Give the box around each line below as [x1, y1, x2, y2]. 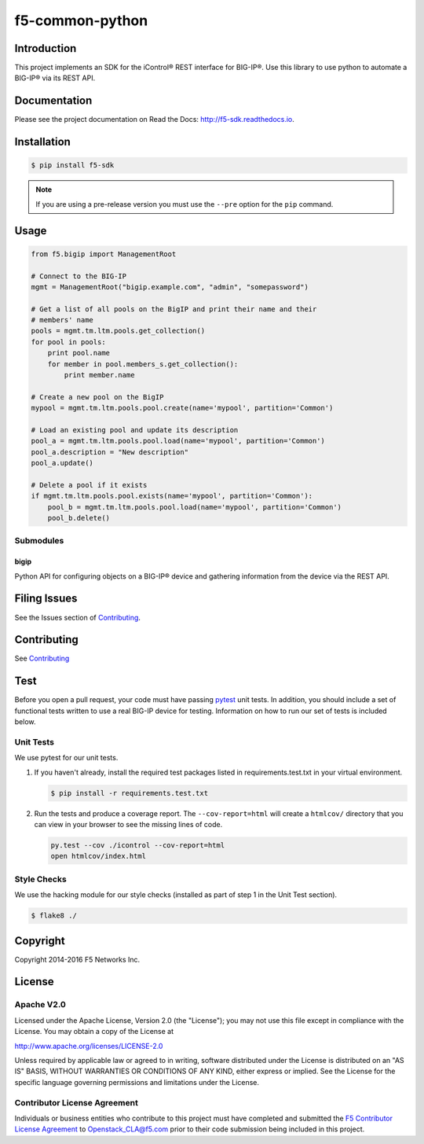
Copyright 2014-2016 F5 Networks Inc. [14, 955, 141, 964]
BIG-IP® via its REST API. [14, 73, 96, 83]
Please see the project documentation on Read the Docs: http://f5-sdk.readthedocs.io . [14, 115, 294, 124]
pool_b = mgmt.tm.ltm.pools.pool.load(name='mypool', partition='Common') [47, 502, 342, 511]
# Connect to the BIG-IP [31, 271, 127, 281]
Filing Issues [14, 592, 78, 605]
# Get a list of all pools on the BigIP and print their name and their [31, 304, 317, 314]
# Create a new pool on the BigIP [31, 392, 164, 401]
